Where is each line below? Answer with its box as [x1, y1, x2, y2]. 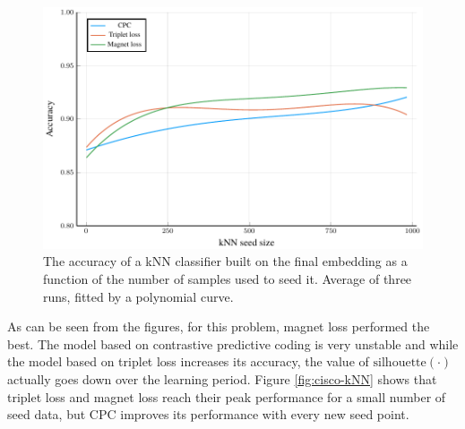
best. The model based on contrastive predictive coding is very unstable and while [7, 334, 459, 353]
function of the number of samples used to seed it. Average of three [43, 270, 412, 287]
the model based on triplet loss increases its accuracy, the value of [7, 352, 369, 371]
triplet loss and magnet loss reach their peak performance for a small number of [7, 387, 446, 406]
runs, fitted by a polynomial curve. [43, 287, 234, 305]
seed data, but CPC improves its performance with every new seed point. [7, 405, 409, 424]
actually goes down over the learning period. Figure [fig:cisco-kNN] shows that [7, 369, 437, 388]
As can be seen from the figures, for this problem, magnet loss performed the [7, 317, 430, 336]
